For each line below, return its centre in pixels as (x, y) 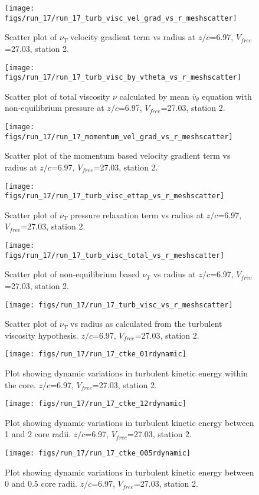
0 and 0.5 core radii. (41, 483)
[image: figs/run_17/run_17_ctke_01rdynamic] (96, 354)
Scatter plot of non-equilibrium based (72, 274)
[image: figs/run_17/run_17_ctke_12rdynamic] (96, 404)
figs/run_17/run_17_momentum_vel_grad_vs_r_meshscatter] (119, 137)
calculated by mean (154, 96)
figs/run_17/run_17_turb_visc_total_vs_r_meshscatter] (115, 255)
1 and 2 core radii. (38, 434)
